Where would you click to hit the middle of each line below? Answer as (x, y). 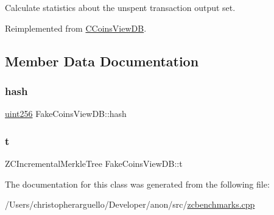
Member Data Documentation (102, 61)
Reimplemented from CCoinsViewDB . (76, 28)
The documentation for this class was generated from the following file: (137, 184)
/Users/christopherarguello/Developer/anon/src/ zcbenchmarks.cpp (130, 204)
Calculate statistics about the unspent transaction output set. (120, 7)
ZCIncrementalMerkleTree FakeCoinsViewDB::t (94, 163)
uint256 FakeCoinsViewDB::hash (66, 114)
